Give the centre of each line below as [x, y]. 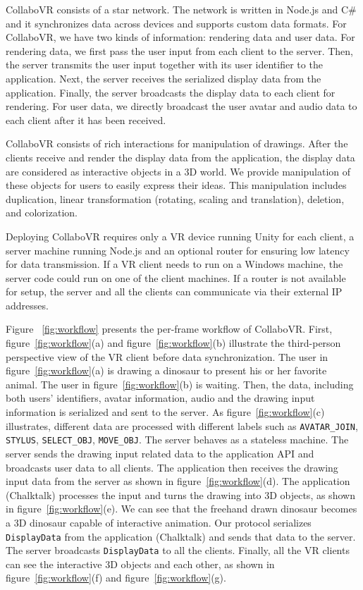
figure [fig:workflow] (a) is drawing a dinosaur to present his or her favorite [166, 370]
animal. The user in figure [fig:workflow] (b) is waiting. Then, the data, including [180, 384]
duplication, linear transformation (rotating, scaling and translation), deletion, [175, 198]
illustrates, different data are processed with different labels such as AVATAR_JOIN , [182, 425]
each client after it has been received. [86, 119]
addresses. [27, 305]
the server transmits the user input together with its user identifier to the [164, 64]
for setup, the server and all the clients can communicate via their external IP [174, 291]
